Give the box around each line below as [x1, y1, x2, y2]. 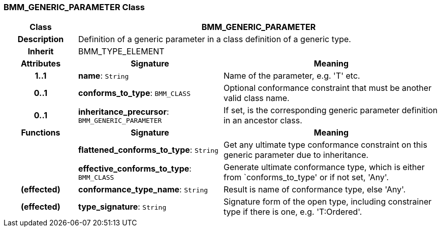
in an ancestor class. [223, 115, 302, 126]
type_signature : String [78, 202, 167, 212]
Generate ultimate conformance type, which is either [223, 162, 425, 173]
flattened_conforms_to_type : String [78, 145, 218, 155]
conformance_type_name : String [78, 184, 208, 195]
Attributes [20, 58, 61, 69]
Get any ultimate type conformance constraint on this [223, 140, 427, 150]
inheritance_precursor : [78, 106, 169, 117]
